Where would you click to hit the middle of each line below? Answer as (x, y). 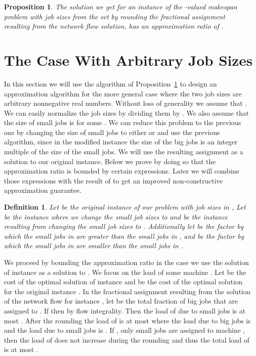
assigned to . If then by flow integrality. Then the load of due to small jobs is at (125, 310)
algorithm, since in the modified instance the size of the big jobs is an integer (121, 142)
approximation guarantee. (43, 190)
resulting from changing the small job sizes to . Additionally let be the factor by (124, 226)
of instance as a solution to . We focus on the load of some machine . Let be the (125, 272)
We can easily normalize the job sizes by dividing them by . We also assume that (127, 112)
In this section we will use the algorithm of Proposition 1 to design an (110, 83)
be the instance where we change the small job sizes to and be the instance (116, 216)
